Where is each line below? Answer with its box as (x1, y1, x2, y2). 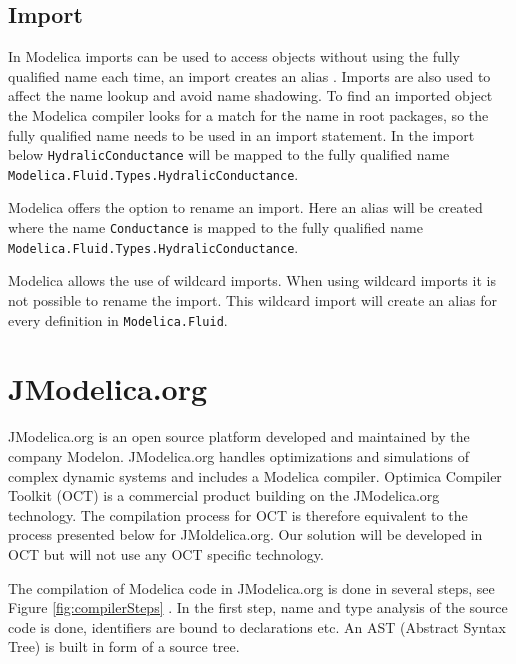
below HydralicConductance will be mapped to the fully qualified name (8, 144, 450, 165)
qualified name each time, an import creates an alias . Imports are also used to (8, 65, 491, 86)
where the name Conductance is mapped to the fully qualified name (8, 217, 423, 238)
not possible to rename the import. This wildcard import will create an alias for (8, 289, 497, 310)
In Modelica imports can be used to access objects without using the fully (8, 46, 460, 67)
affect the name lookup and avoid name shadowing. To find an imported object (8, 85, 493, 106)
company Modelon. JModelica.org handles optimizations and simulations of (8, 445, 470, 466)
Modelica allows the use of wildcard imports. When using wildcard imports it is (8, 270, 496, 291)
